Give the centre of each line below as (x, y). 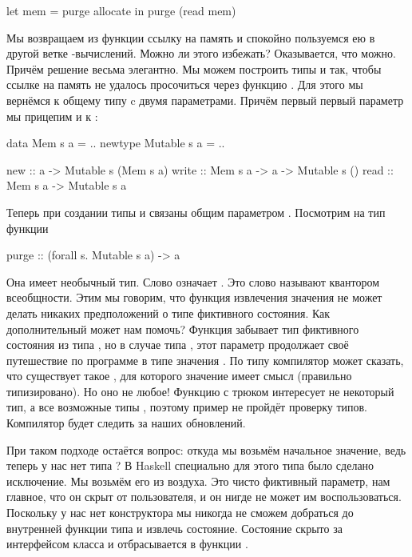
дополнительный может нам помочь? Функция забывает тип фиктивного (183, 329)
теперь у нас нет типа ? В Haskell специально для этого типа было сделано (190, 465)
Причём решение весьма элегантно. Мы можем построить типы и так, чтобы (194, 68)
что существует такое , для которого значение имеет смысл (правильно (179, 376)
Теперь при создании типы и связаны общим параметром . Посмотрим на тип (196, 212)
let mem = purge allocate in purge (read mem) (121, 10)
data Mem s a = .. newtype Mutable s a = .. (116, 143)
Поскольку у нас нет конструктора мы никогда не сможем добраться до (180, 513)
